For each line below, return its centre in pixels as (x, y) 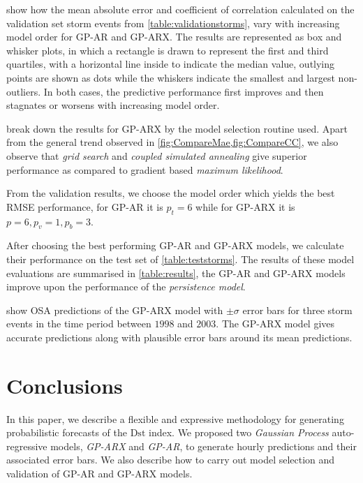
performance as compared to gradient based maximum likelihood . (145, 169)
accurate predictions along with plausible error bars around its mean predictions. (179, 337)
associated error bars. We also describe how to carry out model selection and (171, 460)
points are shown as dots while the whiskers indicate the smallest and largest (171, 77)
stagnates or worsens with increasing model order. (113, 105)
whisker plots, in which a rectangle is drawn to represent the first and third (168, 50)
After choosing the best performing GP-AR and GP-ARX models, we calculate (175, 245)
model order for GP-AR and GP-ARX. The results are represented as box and (174, 37)
